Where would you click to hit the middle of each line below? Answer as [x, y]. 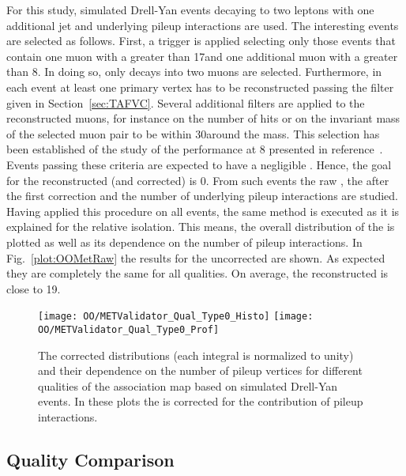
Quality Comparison [90, 459]
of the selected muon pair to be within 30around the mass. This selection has [193, 133]
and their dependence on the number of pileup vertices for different [200, 370]
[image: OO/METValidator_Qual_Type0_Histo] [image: [176, 317]
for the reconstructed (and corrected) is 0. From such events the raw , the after [198, 180]
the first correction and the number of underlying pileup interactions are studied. [203, 196]
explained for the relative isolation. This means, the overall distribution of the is [201, 227]
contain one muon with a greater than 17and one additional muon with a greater [202, 56]
